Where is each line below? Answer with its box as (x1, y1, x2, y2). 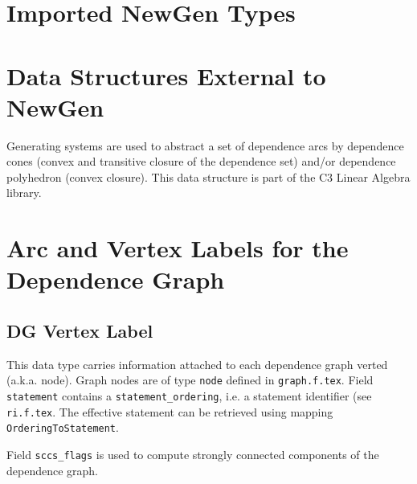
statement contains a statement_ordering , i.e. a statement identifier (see (6, 388, 372, 404)
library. (6, 184, 42, 201)
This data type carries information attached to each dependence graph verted (6, 355, 388, 372)
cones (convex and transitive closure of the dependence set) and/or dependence (6, 153, 396, 170)
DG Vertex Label (6, 318, 153, 343)
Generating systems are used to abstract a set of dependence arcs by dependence (6, 137, 404, 154)
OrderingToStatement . (6, 419, 119, 436)
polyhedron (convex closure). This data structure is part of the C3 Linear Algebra (6, 168, 411, 185)
